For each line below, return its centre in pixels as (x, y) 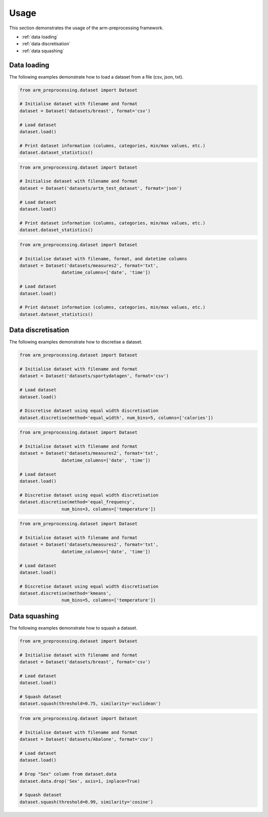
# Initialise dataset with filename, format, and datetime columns (103, 259)
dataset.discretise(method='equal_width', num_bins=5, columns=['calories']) (116, 418)
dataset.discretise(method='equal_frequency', (77, 502)
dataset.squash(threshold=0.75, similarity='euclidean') (90, 704)
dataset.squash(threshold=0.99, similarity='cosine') (86, 802)
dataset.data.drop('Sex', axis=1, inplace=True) (80, 781)
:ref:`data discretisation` (46, 44)
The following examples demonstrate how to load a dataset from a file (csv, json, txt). (96, 77)
